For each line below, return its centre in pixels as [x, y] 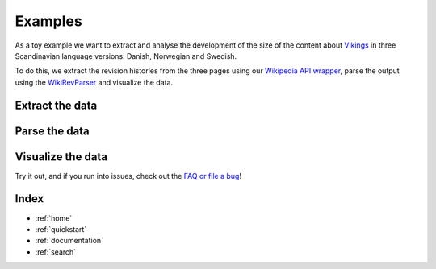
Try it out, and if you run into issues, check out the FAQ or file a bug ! [128, 176]
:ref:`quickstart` [61, 229]
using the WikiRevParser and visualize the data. [94, 82]
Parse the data [52, 131]
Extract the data [56, 105]
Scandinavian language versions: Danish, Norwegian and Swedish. [126, 56]
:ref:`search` [56, 252]
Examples [48, 21]
